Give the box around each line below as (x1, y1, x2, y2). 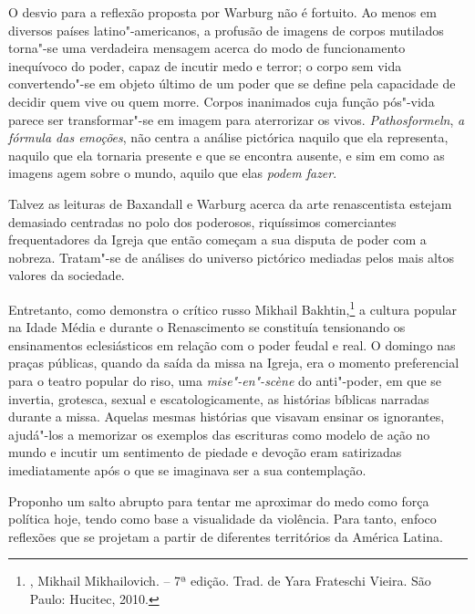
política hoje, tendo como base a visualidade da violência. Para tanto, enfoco (8, 509, 437, 528)
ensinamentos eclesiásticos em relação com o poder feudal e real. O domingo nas (8, 335, 456, 354)
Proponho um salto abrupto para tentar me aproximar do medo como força (8, 491, 429, 510)
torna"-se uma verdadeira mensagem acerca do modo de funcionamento (8, 38, 406, 57)
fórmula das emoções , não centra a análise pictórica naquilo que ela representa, (8, 128, 449, 147)
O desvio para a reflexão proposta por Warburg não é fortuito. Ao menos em (8, 3, 437, 21)
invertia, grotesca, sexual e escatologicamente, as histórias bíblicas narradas (8, 389, 429, 408)
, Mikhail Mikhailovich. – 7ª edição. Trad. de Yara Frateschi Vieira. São (29, 571, 431, 590)
